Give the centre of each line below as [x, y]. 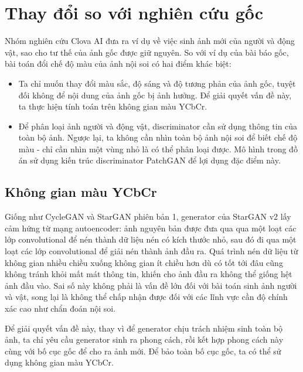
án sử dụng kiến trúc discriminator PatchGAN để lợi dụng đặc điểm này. [149, 160]
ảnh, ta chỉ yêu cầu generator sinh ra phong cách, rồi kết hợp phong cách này [144, 339]
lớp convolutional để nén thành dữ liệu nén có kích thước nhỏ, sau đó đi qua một [151, 239]
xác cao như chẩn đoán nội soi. [60, 308]
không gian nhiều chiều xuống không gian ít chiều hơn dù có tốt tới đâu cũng [144, 262]
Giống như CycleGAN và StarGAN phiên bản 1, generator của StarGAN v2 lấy [148, 216]
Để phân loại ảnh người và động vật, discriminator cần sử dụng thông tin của [158, 126]
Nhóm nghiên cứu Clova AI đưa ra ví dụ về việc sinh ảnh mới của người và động [150, 41]
